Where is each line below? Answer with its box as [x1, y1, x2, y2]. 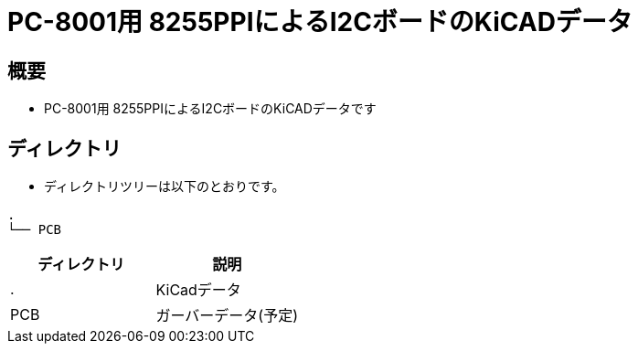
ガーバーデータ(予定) [155, 306, 299, 325]
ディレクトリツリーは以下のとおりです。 [44, 178, 285, 195]
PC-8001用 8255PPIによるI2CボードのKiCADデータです [44, 101, 377, 117]
